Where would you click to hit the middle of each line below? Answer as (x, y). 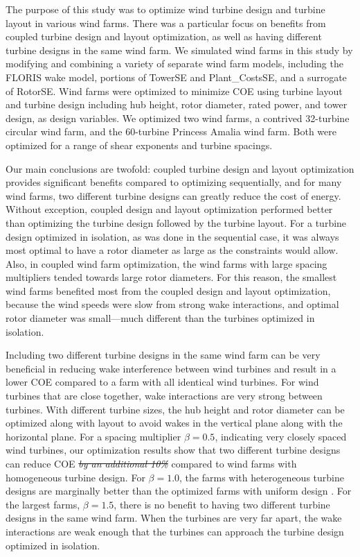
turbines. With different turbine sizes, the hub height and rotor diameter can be (175, 409)
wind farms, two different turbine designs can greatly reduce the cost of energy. (173, 195)
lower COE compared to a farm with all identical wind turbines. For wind (162, 382)
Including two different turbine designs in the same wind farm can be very (163, 355)
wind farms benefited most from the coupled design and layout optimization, (168, 290)
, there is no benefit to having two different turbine (222, 504)
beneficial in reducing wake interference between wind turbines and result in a (171, 368)
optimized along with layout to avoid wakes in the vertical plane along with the (174, 423)
